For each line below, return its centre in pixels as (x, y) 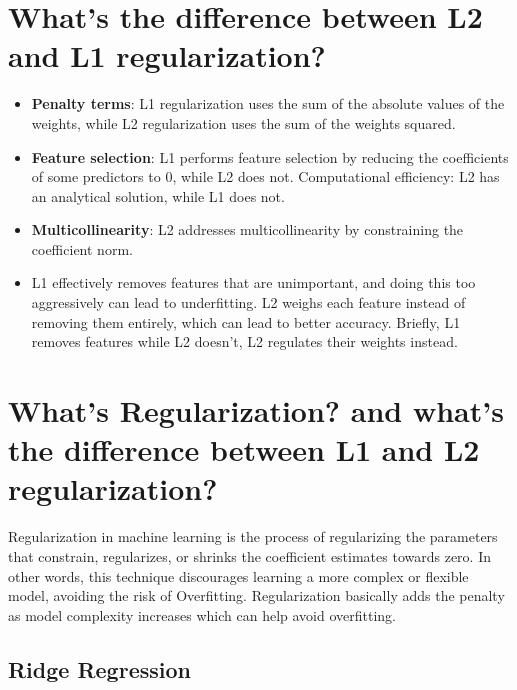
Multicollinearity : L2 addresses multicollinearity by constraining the (247, 229)
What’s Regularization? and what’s (256, 410)
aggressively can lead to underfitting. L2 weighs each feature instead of (248, 302)
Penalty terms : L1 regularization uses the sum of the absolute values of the (268, 103)
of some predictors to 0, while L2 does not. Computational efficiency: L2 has (265, 176)
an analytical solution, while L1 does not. (158, 195)
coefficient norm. (82, 248)
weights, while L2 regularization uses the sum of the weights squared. (243, 122)
